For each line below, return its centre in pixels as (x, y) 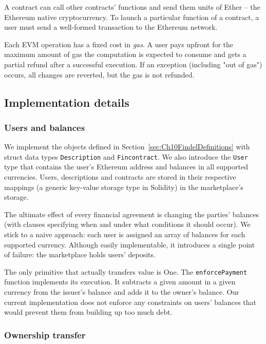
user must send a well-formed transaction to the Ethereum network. (111, 27)
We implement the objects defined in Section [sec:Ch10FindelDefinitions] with (127, 147)
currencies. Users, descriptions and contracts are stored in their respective (120, 177)
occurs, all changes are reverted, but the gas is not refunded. (99, 74)
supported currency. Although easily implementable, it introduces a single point (130, 244)
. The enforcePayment (212, 271)
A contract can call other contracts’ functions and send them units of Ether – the (132, 7)
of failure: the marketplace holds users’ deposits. (80, 254)
